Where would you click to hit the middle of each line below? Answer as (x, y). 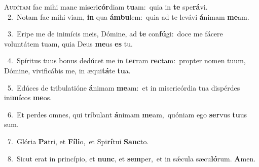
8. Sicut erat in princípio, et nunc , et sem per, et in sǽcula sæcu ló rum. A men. (132, 158)
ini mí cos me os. (28, 97)
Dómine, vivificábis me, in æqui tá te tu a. (67, 70)
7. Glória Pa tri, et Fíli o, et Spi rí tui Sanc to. (78, 141)
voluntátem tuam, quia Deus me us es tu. (68, 43)
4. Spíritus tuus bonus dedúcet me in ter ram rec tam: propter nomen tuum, (126, 60)
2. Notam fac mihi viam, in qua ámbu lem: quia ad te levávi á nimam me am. (128, 16)
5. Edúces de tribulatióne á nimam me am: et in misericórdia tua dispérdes (124, 87)
